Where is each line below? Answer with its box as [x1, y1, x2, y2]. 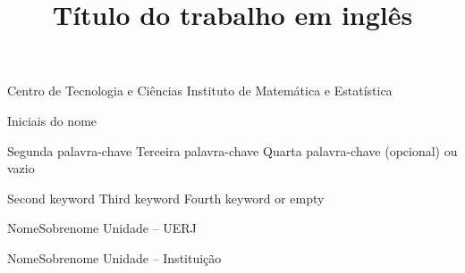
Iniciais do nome [7, 111, 97, 129]
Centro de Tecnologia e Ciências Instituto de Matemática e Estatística [7, 81, 393, 100]
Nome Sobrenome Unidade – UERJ [7, 219, 197, 237]
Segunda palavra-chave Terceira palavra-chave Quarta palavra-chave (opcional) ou [7, 141, 458, 160]
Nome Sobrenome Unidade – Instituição [7, 248, 222, 267]
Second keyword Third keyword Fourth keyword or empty [7, 188, 325, 207]
